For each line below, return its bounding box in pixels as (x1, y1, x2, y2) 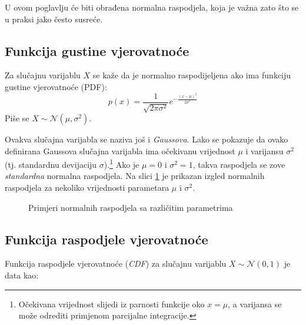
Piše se (5, 112, 29, 124)
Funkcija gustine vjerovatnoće (5, 41, 189, 59)
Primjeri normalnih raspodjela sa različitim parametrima (28, 201, 233, 213)
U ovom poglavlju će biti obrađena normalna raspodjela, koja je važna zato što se (5, 1, 299, 13)
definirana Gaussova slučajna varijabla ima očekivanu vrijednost (5, 144, 235, 157)
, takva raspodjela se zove (192, 158, 285, 170)
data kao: (5, 269, 39, 281)
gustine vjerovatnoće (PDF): (5, 80, 107, 92)
